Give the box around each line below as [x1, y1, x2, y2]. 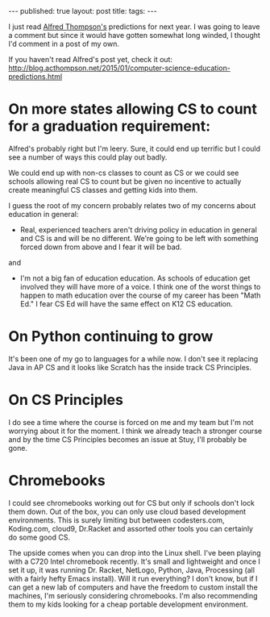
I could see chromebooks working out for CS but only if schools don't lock [8, 498, 255, 507]
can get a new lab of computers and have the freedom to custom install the [8, 582, 258, 592]
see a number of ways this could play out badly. [8, 152, 168, 162]
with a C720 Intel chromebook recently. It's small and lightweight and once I [8, 557, 260, 566]
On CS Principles [8, 391, 123, 409]
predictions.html [8, 72, 63, 81]
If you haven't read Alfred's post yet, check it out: [8, 55, 173, 64]
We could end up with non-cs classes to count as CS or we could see [8, 168, 239, 177]
